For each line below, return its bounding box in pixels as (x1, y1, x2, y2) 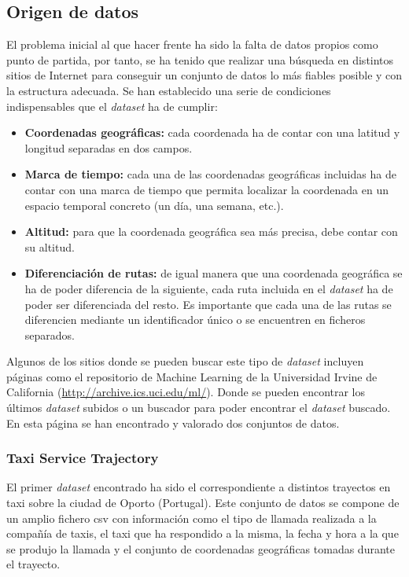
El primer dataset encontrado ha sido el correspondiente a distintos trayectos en (6, 479, 391, 495)
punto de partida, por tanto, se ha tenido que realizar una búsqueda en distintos (6, 51, 394, 68)
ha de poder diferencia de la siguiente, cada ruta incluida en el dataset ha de (24, 280, 393, 296)
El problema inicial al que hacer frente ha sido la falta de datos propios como (6, 36, 378, 53)
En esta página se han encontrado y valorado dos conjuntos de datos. (6, 414, 340, 431)
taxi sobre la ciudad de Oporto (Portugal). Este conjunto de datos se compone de (6, 494, 400, 511)
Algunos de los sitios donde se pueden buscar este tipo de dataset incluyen (6, 353, 364, 369)
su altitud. (24, 238, 75, 255)
